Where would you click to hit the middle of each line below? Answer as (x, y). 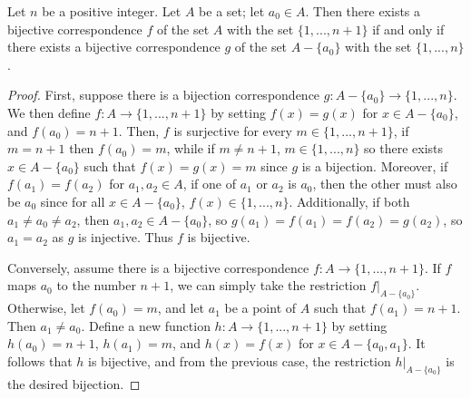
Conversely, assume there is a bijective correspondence (158, 267)
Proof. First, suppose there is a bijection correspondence (164, 95)
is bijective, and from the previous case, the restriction (240, 360)
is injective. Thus (126, 237)
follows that (40, 360)
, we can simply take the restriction (268, 285)
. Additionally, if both (349, 201)
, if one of (209, 184)
